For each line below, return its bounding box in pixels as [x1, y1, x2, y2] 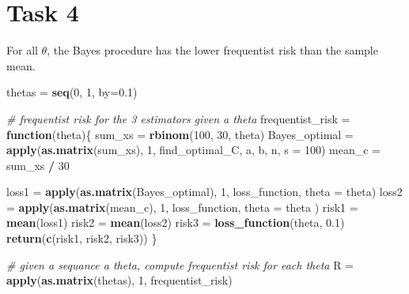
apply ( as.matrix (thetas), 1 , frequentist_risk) [6, 272, 233, 288]
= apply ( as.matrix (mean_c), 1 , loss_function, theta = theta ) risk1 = [6, 198, 358, 215]
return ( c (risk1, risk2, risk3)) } [6, 230, 157, 247]
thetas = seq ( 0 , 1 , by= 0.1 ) [6, 84, 138, 100]
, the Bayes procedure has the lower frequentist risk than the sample [47, 42, 378, 58]
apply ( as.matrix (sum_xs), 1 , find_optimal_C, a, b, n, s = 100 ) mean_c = [6, 141, 381, 158]
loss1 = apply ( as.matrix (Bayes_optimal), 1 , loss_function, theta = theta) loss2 [6, 183, 403, 200]
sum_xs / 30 [6, 156, 70, 173]
